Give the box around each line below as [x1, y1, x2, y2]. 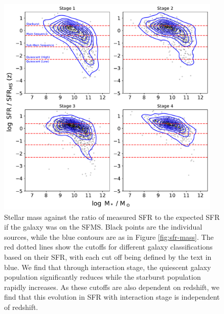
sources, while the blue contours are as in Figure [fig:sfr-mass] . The [4, 231, 214, 242]
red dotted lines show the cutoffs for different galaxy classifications [4, 241, 213, 252]
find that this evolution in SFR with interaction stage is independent [4, 291, 220, 302]
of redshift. [4, 301, 38, 312]
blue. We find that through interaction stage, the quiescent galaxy [4, 261, 211, 272]
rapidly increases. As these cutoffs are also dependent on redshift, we [4, 281, 220, 292]
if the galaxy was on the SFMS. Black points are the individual [4, 221, 203, 232]
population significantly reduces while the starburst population [4, 272, 201, 282]
